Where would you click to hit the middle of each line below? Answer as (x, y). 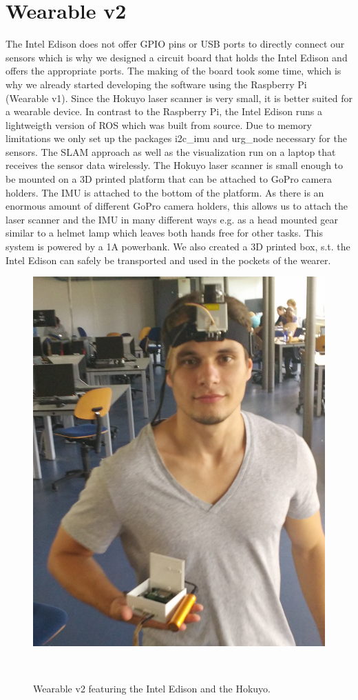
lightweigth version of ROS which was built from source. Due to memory (159, 124)
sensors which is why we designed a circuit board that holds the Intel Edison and (177, 57)
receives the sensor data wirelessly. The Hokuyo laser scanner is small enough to (175, 165)
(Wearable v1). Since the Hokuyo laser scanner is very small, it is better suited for (179, 98)
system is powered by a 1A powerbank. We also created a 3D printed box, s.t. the (178, 247)
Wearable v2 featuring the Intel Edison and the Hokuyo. (152, 688)
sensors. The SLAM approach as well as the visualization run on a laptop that (171, 151)
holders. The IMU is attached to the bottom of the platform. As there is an (165, 192)
